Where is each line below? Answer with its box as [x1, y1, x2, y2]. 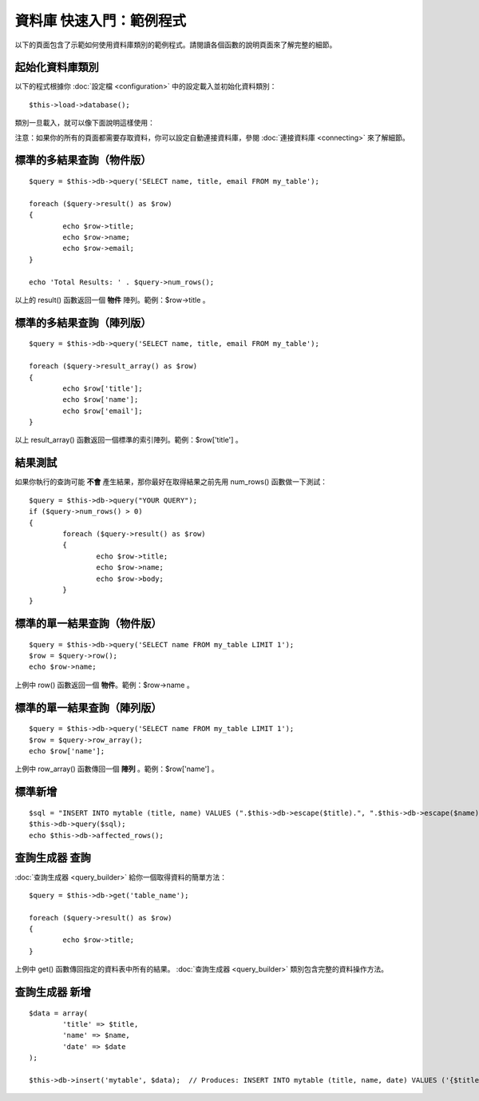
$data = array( [29, 1008, 89, 1018]
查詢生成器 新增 [14, 985, 91, 999]
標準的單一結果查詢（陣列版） [14, 701, 162, 714]
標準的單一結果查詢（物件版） [14, 617, 162, 630]
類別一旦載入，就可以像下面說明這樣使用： [14, 118, 155, 128]
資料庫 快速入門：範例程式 [14, 12, 187, 30]
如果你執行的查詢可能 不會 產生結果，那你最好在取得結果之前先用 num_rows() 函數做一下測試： [14, 477, 327, 487]
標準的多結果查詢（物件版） [14, 153, 152, 167]
